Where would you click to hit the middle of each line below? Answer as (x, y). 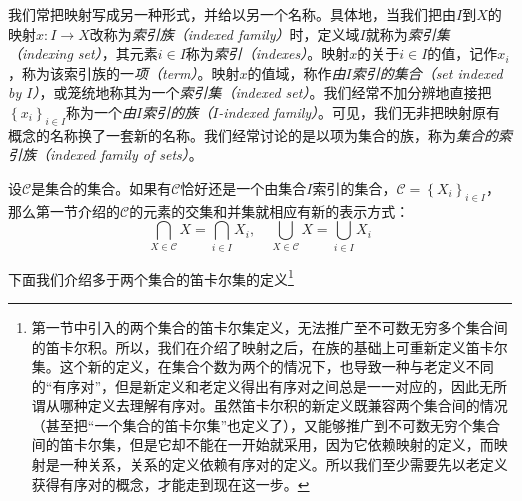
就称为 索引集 (407, 33)
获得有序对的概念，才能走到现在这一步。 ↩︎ (170, 483)
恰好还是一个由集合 (243, 187)
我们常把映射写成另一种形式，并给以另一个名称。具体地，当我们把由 (232, 14)
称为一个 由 (101, 111)
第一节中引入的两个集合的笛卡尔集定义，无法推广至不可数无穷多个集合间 (269, 326)
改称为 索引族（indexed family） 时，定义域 (224, 33)
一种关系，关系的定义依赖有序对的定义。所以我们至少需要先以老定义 (283, 464)
